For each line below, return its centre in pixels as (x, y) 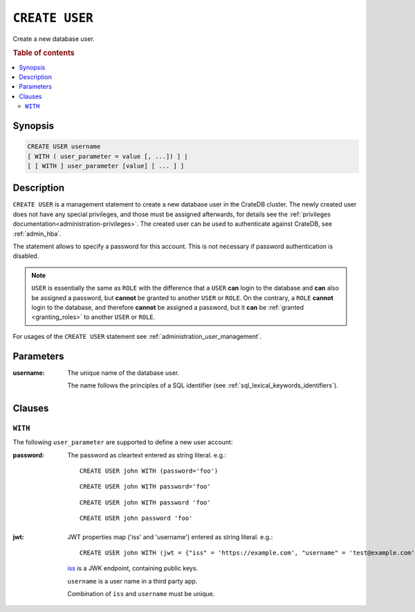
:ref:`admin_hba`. (37, 234)
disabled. (26, 256)
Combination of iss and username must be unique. (141, 594)
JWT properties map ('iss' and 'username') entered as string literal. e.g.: (170, 536)
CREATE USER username (64, 147)
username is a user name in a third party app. (132, 581)
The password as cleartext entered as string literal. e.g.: (147, 455)
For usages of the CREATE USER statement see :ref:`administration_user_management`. (137, 336)
